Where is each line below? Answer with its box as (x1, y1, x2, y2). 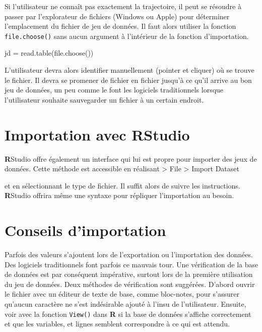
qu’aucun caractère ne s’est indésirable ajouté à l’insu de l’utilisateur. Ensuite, (5, 299, 246, 309)
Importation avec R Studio (5, 124, 190, 145)
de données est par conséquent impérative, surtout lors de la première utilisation (5, 269, 253, 279)
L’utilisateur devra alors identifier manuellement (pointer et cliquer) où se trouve (5, 65, 254, 75)
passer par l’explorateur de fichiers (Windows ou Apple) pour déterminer (5, 11, 230, 21)
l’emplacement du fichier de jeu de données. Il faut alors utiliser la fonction (5, 21, 236, 31)
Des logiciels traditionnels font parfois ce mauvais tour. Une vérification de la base (5, 259, 258, 269)
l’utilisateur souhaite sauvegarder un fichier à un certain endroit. (5, 94, 204, 105)
